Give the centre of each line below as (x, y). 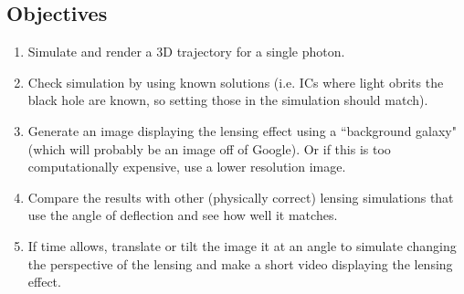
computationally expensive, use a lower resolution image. (187, 167)
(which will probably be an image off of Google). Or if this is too (209, 148)
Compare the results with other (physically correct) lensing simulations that (241, 197)
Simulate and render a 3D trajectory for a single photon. (186, 52)
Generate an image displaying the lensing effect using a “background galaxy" (242, 130)
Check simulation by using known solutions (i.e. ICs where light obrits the (236, 82)
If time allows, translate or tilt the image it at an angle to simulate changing (242, 245)
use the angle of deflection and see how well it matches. (183, 215)
